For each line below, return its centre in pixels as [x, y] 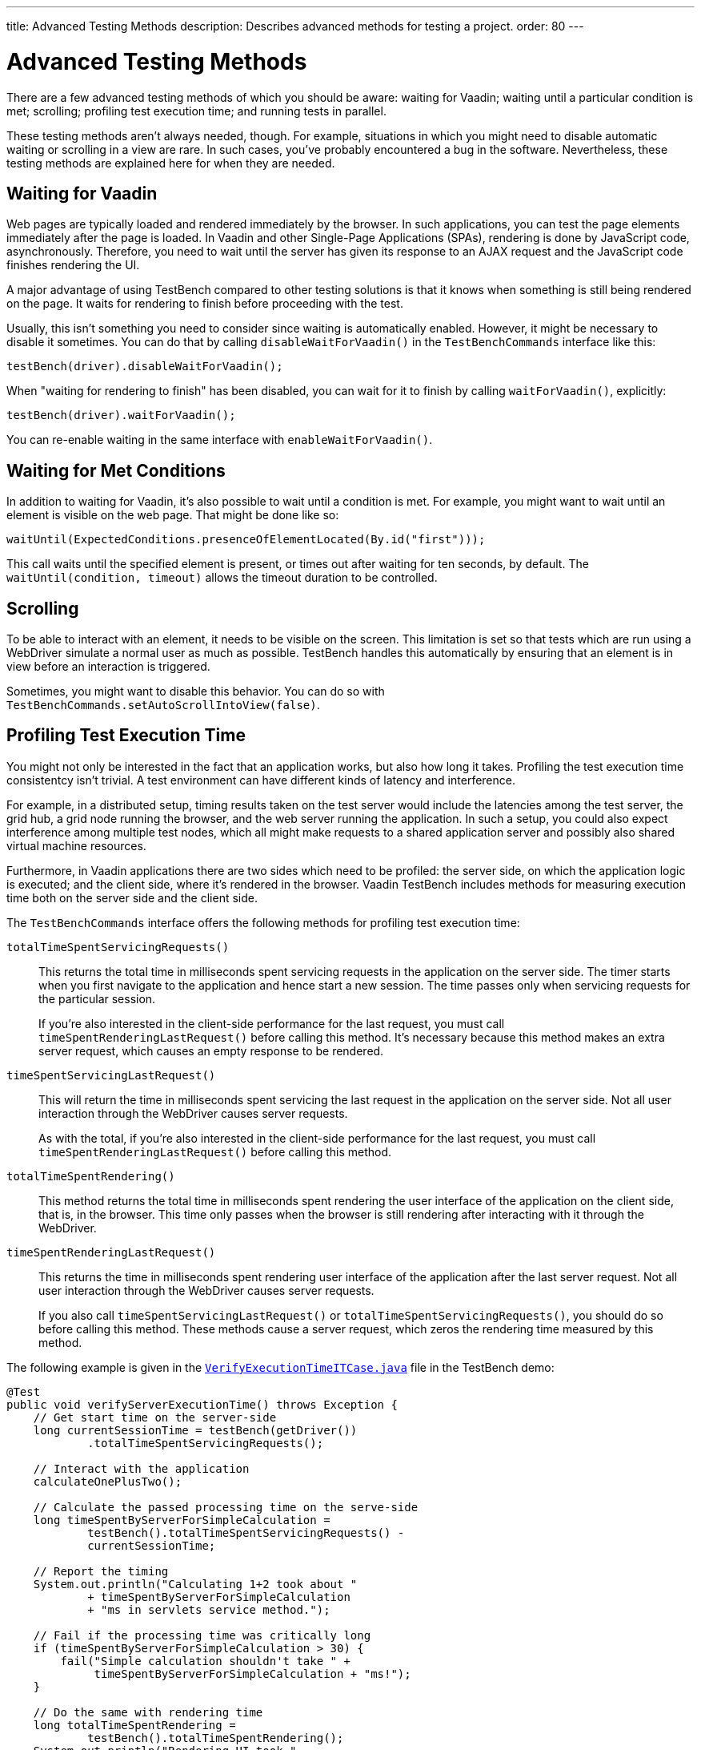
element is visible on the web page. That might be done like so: [173, 515]
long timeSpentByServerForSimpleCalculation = [182, 1520]
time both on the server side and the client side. [132, 897]
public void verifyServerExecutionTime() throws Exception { [202, 1404]
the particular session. [97, 998]
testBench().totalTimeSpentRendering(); [216, 1738]
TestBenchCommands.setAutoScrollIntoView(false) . [163, 705]
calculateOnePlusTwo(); [108, 1481]
